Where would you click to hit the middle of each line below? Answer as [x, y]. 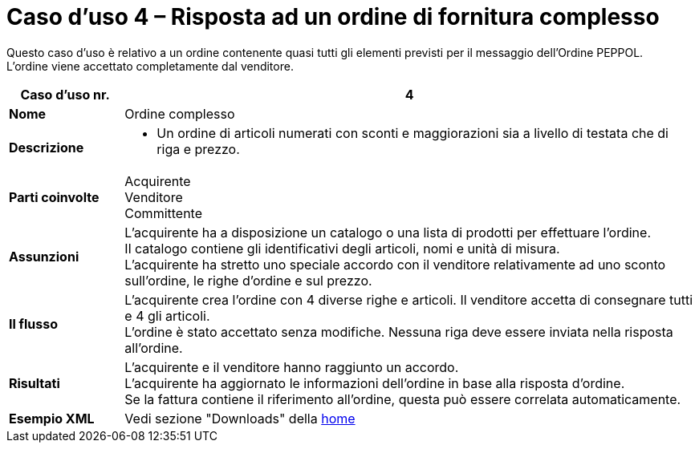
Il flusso [34, 324]
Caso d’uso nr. [65, 94]
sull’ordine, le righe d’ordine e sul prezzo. [248, 280]
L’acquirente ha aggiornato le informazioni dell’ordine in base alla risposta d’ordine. [375, 383]
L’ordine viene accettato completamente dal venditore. [150, 66]
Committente [164, 213]
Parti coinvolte [54, 197]
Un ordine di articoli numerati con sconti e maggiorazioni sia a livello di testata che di [412, 133]
